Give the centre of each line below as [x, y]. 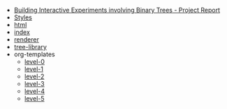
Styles [23, 17]
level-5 [34, 99]
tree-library [30, 47]
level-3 [34, 84]
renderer [27, 40]
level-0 [35, 61]
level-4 [35, 91]
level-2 [34, 76]
